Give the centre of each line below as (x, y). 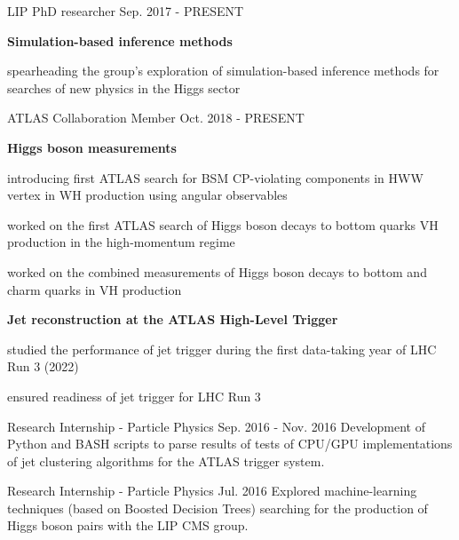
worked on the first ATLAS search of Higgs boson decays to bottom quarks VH (223, 224)
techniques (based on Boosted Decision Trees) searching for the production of (218, 508)
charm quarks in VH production (95, 289)
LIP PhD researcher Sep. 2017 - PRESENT (126, 11)
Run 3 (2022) (43, 366)
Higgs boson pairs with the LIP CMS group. (128, 525)
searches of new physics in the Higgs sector (124, 87)
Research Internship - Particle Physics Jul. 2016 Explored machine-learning (212, 491)
